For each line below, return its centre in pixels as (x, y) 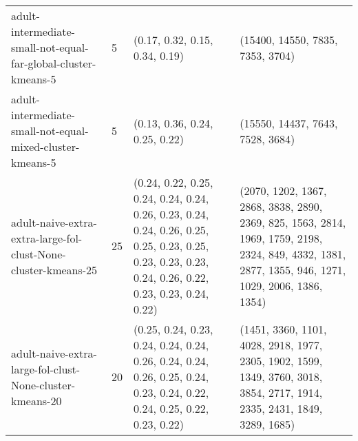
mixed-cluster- (45, 146)
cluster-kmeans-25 (54, 269)
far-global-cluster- (54, 63)
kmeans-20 (36, 400)
